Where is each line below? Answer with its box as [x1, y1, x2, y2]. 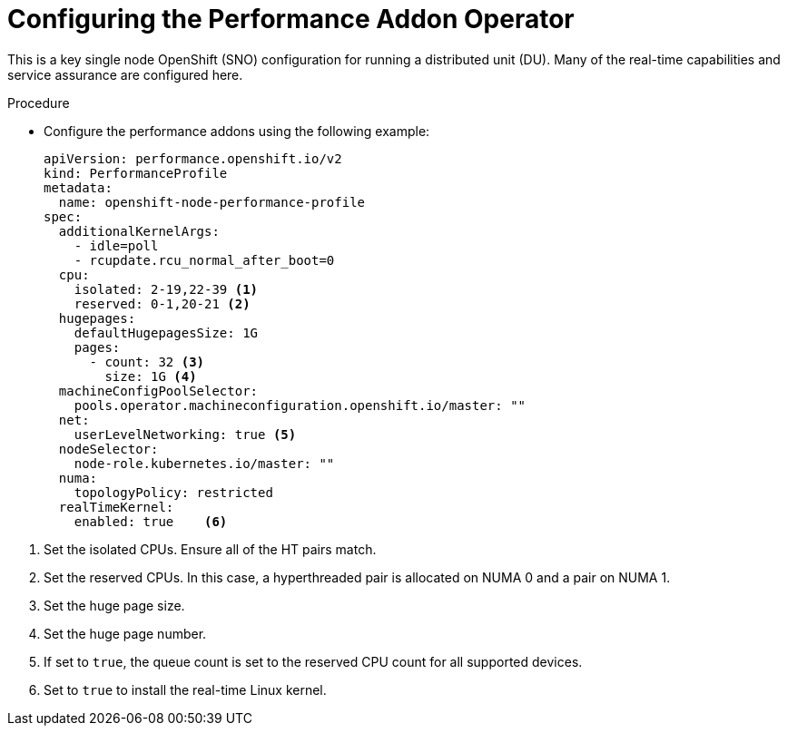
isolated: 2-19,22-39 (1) [74, 281, 259, 297]
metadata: [44, 180, 113, 195]
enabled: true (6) [74, 513, 228, 529]
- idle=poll [74, 238, 159, 253]
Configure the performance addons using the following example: [44, 122, 430, 139]
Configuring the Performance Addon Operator [7, 4, 575, 34]
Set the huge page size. [44, 597, 185, 613]
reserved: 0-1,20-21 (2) [74, 296, 251, 311]
